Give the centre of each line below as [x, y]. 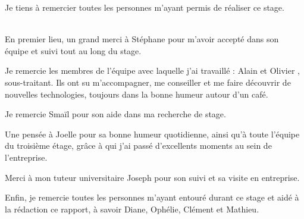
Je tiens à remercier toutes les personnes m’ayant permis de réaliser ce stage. [145, 7]
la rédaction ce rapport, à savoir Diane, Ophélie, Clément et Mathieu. [132, 209]
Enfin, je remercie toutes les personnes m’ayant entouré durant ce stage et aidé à [152, 197]
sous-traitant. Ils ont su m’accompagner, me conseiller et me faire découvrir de [148, 82]
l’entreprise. [26, 157]
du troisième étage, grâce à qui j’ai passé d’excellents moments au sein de [138, 146]
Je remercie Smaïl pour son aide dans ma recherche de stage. [115, 114]
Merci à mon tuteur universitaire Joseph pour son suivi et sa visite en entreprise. [152, 177]
